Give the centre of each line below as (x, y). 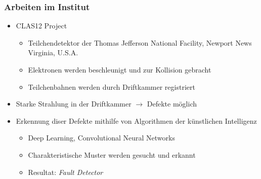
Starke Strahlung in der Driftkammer (74, 104)
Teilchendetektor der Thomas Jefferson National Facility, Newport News (140, 42)
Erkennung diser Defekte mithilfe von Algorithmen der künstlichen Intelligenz (136, 120)
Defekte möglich (172, 104)
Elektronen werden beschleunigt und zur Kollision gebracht (120, 69)
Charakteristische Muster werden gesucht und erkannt (112, 154)
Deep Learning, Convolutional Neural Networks (101, 138)
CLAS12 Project (41, 26)
